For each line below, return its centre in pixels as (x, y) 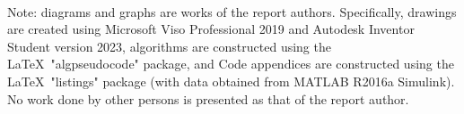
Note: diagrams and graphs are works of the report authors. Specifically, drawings (232, 11)
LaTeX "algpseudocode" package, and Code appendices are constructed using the (231, 64)
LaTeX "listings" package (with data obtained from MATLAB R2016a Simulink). (231, 81)
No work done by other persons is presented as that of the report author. (208, 98)
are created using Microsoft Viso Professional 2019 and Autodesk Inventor (211, 29)
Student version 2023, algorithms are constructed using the (169, 46)
